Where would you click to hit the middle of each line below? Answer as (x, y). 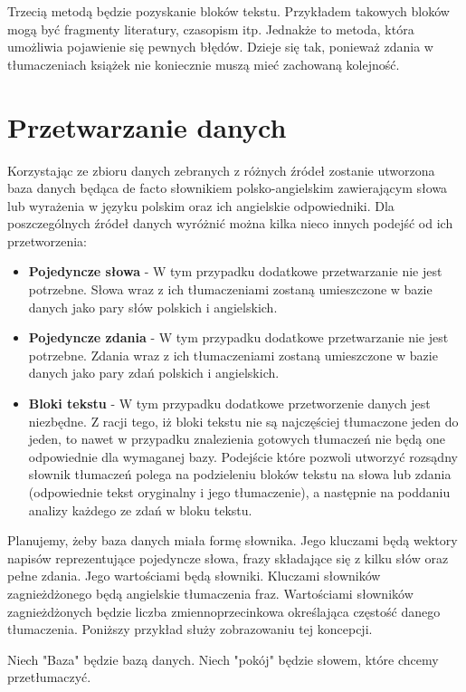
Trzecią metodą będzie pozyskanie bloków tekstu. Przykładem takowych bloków (228, 11)
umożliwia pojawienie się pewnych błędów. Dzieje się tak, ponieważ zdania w (220, 47)
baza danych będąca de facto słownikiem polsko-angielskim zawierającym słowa (228, 188)
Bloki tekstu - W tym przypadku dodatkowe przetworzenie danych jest (229, 404)
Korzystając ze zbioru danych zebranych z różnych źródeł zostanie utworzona (221, 170)
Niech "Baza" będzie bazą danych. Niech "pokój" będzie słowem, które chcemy (223, 659)
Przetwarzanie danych (147, 126)
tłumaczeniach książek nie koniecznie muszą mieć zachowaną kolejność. (204, 64)
